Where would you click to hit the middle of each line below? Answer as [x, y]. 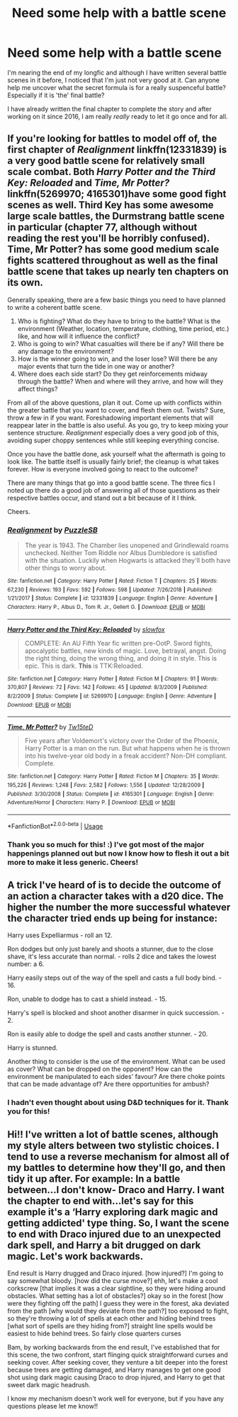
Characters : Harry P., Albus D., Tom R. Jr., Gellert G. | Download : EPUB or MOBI [106, 607]
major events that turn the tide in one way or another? [96, 366]
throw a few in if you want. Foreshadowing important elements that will [110, 418]
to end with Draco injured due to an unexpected [114, 1234]
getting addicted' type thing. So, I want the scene [118, 1223]
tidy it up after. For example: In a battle [94, 1178]
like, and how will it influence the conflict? [79, 336]
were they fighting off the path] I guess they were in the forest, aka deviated [118, 1304]
